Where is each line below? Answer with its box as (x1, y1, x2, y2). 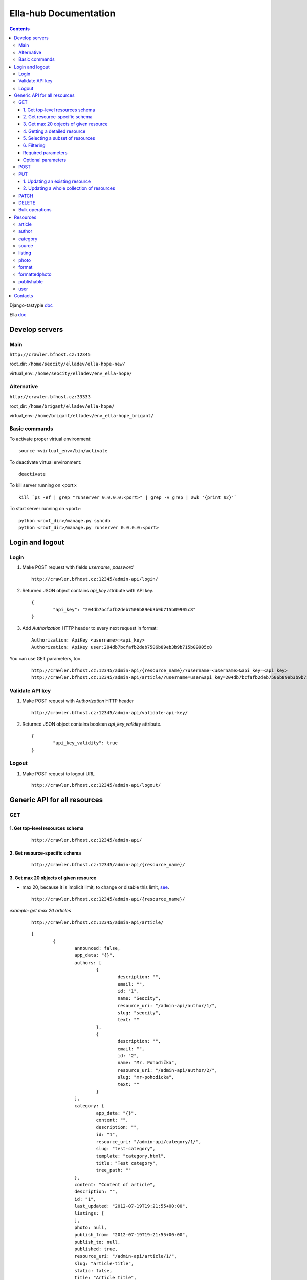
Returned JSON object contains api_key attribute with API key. (22, 587, 153, 593)
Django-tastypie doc (9, 302, 53, 308)
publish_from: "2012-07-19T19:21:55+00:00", (74, 1232, 188, 1238)
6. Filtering (23, 142, 46, 148)
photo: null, (74, 1225, 107, 1231)
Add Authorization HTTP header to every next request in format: (22, 625, 158, 631)
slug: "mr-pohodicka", (117, 1074, 174, 1080)
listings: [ (74, 1210, 104, 1216)
